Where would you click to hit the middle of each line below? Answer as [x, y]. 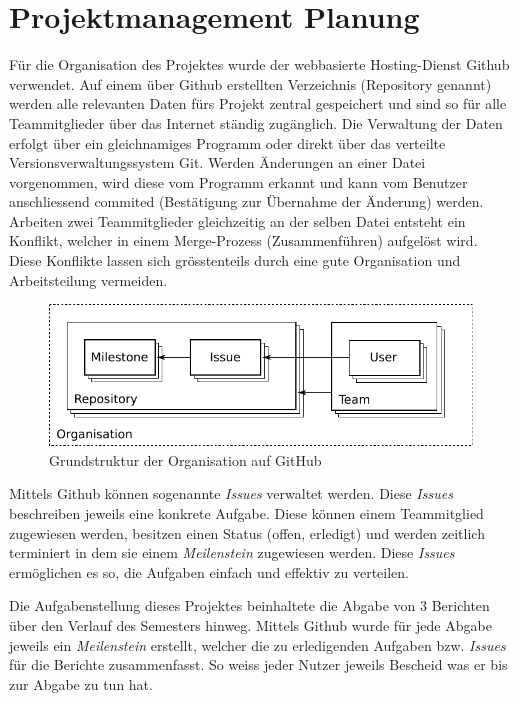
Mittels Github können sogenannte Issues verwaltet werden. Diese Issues [231, 493]
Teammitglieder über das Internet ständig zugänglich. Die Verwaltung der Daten [256, 122]
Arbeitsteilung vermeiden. [88, 279]
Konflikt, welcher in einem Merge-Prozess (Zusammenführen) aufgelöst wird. [243, 240]
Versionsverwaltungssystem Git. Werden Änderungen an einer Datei [217, 162]
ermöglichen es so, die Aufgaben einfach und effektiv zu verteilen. [209, 571]
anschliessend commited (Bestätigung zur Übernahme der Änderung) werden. [246, 201]
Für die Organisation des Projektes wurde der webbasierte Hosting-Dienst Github [259, 64]
